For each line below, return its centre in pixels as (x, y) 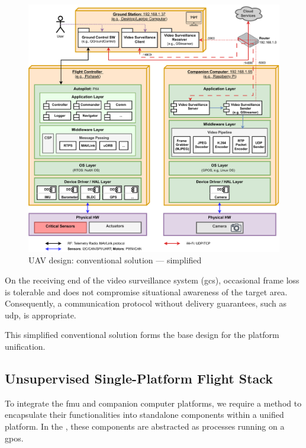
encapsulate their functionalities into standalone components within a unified (144, 415)
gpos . (14, 438)
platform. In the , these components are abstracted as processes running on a (145, 426)
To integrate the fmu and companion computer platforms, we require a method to (153, 403)
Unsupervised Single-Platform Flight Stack (139, 378)
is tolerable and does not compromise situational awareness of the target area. (146, 291)
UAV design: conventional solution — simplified (115, 260)
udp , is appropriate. (41, 315)
